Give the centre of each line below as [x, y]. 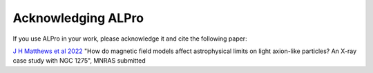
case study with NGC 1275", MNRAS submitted [79, 61]
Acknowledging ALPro [78, 18]
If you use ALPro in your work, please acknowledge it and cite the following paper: [130, 39]
